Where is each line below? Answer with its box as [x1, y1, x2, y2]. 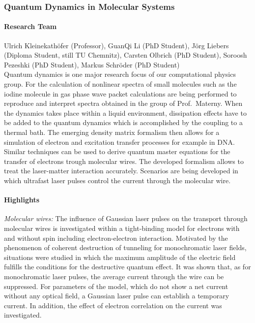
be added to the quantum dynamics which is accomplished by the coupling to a [4, 117, 243, 128]
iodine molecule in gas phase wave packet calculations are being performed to [4, 88, 237, 98]
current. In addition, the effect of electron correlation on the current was [4, 300, 222, 310]
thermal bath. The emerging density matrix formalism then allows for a [4, 127, 220, 137]
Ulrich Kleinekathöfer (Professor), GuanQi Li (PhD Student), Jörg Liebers [4, 40, 229, 50]
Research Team [4, 21, 57, 32]
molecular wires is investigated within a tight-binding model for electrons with [4, 223, 240, 233]
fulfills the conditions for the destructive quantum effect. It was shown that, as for [4, 261, 251, 272]
